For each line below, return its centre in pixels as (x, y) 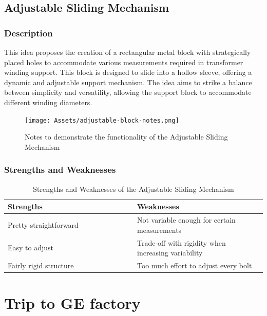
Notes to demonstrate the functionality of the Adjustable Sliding (126, 137)
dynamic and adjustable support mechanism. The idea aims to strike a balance (128, 82)
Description (28, 33)
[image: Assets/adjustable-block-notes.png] (102, 120)
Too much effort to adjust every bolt (195, 265)
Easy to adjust (31, 248)
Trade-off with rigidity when (182, 242)
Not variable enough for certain (186, 220)
